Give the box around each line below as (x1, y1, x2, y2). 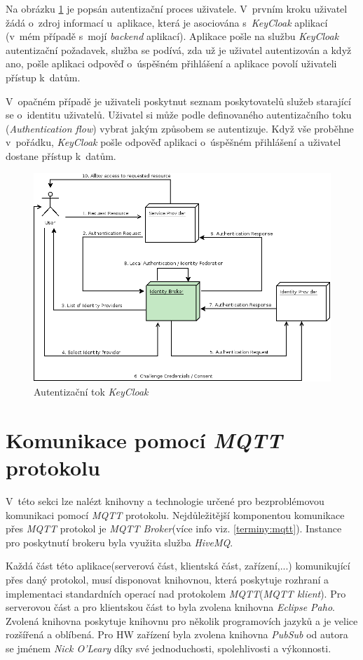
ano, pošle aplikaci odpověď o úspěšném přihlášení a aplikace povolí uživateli (6, 56, 337, 71)
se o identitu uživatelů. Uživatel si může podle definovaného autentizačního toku (6, 107, 352, 122)
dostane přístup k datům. (6, 148, 116, 163)
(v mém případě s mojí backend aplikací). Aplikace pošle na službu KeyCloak (6, 29, 339, 43)
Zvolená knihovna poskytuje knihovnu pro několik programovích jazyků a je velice (6, 613, 358, 628)
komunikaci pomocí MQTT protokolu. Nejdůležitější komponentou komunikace (6, 507, 345, 522)
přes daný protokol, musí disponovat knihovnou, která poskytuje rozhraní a (6, 572, 329, 586)
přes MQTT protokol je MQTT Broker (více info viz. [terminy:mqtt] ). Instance (6, 521, 342, 536)
